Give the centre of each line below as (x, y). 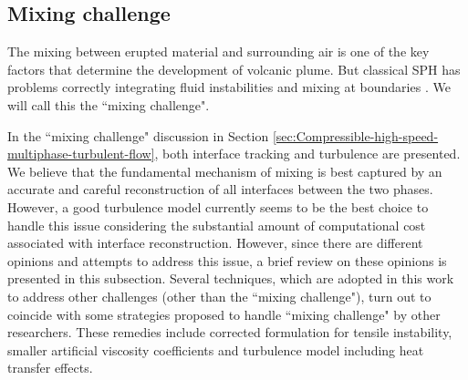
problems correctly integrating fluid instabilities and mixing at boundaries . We (229, 87)
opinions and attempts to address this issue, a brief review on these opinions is (227, 260)
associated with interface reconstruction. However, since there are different (215, 243)
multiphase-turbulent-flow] (81, 154)
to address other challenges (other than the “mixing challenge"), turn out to (219, 296)
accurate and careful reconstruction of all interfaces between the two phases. (220, 189)
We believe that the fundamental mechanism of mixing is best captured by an (225, 171)
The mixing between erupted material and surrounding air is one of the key (218, 51)
